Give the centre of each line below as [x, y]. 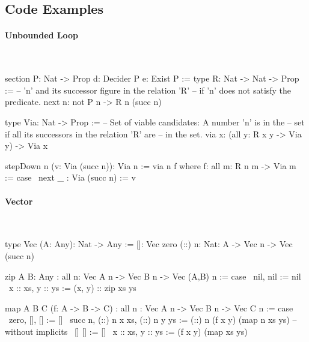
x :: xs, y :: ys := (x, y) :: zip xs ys [72, 288]
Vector [19, 201]
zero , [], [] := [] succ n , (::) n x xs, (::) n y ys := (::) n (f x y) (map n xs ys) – [153, 319]
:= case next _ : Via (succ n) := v [70, 177]
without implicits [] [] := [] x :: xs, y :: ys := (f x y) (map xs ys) [126, 331]
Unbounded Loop [42, 35]
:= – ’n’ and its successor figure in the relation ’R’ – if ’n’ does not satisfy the [148, 90]
